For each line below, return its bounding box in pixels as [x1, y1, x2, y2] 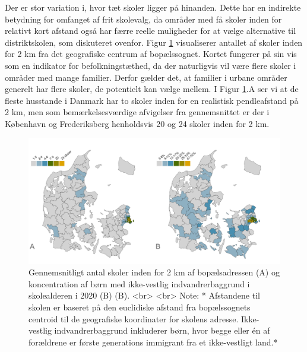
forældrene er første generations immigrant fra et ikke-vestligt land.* [29, 335, 278, 348]
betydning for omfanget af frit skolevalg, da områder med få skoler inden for [5, 12, 282, 25]
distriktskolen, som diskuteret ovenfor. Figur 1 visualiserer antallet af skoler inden [5, 36, 303, 48]
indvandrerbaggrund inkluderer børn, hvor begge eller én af [54, 324, 270, 337]
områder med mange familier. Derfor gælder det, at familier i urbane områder [5, 71, 287, 83]
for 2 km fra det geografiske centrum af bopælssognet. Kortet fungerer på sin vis [5, 47, 297, 60]
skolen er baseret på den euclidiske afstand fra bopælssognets [29, 300, 251, 313]
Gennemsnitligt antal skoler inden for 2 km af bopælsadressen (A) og [29, 266, 280, 278]
